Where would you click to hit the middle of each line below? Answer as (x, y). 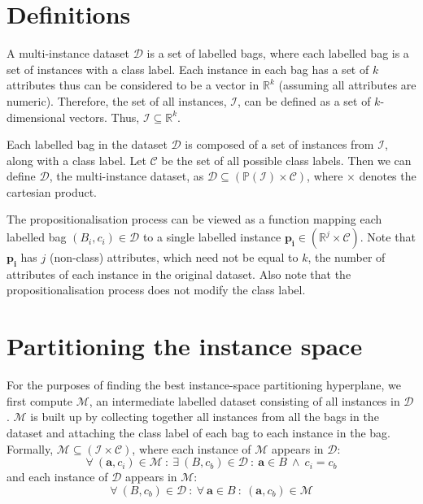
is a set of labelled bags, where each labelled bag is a (278, 53)
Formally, (30, 448)
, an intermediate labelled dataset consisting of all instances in (244, 400)
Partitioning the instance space (185, 346)
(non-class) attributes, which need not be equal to (174, 257)
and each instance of (57, 477)
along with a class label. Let (76, 160)
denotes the (388, 176)
